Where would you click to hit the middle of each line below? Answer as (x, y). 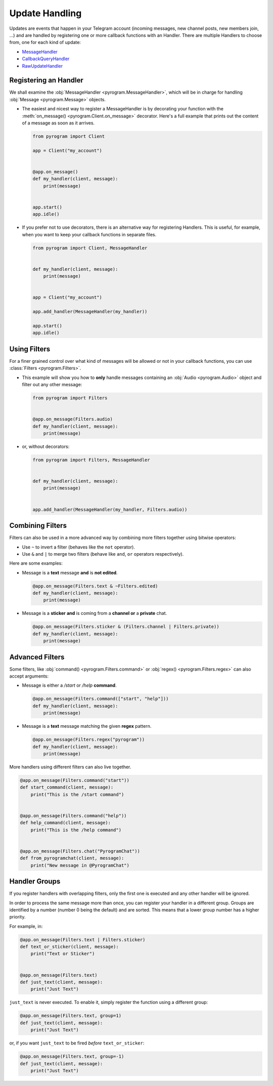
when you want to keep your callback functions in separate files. (89, 234)
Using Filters (30, 349)
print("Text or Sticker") (63, 954)
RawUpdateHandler (42, 66)
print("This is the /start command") (77, 794)
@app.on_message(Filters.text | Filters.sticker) (83, 939)
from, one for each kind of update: (45, 43)
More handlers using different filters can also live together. (70, 767)
